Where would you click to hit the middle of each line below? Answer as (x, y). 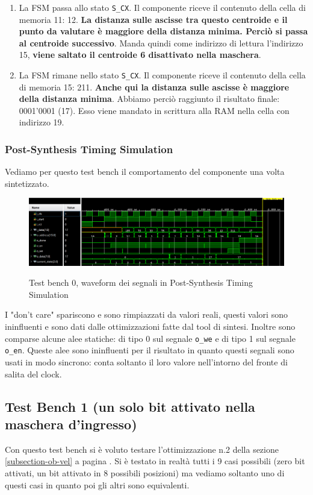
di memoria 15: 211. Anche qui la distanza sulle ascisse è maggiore (154, 87)
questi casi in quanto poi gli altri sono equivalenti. (97, 484)
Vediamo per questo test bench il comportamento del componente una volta (145, 172)
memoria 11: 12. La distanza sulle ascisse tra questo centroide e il (153, 19)
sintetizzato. (27, 183)
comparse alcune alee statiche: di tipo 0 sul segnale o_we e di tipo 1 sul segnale (150, 338)
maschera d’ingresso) (71, 424)
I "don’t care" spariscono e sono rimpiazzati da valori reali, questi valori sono (146, 314)
